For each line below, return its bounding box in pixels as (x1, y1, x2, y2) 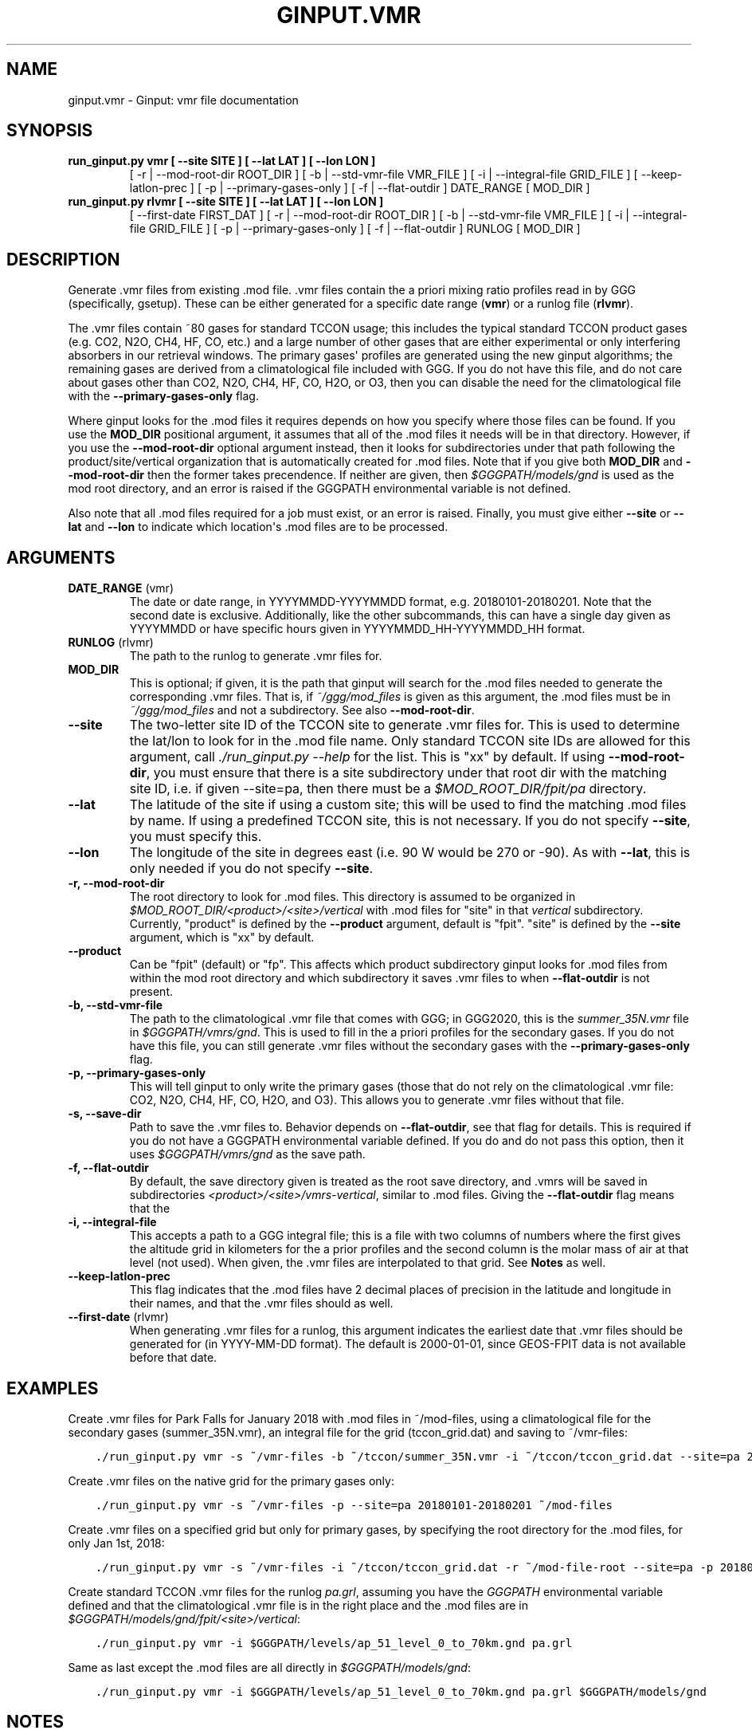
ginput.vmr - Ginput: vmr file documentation (68, 92, 299, 107)
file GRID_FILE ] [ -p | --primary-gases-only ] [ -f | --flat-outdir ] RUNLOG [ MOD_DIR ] (129, 222, 581, 236)
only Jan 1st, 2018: (68, 1535, 165, 1550)
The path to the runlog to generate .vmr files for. (129, 649, 382, 663)
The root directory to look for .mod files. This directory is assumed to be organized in (129, 890, 576, 904)
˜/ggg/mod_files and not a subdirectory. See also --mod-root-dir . (129, 703, 475, 718)
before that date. (129, 1351, 217, 1365)
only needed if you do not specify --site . (129, 860, 374, 877)
